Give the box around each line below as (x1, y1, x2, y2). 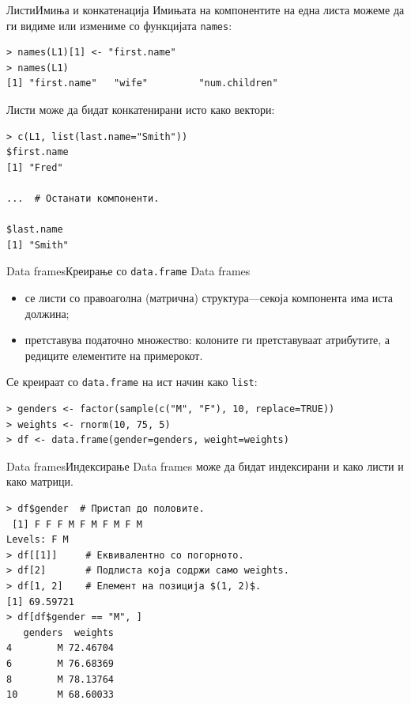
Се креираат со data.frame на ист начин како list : (6, 373, 258, 390)
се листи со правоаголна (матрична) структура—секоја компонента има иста (25, 290, 394, 306)
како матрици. (6, 473, 74, 490)
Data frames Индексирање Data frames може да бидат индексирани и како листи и (6, 457, 404, 474)
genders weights (23, 626, 115, 638)
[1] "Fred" (6, 161, 63, 173)
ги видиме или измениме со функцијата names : (6, 17, 232, 33)
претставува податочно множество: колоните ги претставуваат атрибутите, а (25, 331, 390, 348)
